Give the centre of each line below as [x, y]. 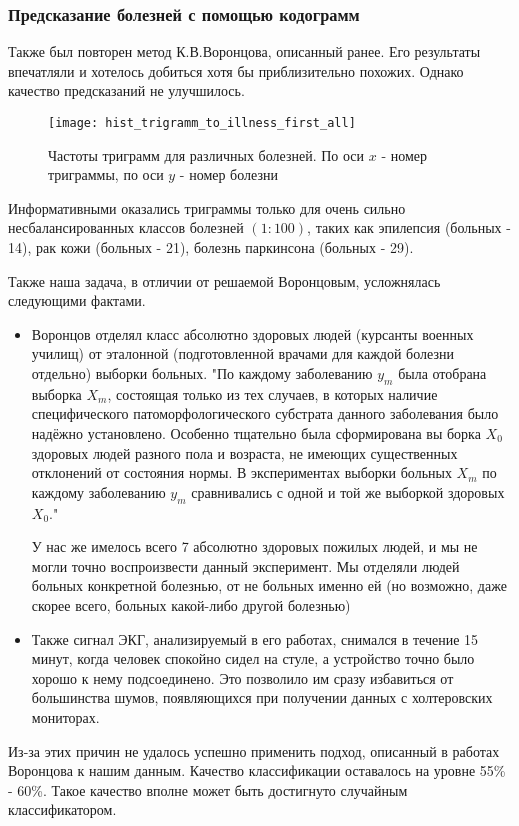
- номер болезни [228, 174]
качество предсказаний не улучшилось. [126, 90]
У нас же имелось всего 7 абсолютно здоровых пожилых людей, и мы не [254, 546]
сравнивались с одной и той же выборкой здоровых [348, 491]
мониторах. [65, 716]
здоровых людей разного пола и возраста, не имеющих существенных [244, 452]
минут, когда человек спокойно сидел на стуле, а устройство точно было [253, 658]
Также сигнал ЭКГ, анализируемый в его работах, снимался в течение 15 [255, 638]
